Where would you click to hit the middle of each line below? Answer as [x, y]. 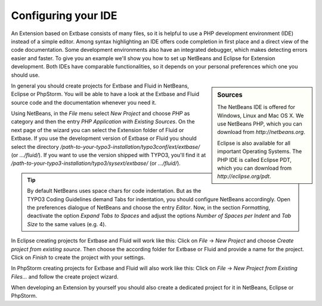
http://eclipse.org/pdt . [244, 176]
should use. [25, 75]
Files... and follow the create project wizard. [65, 276]
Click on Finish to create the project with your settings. [78, 257]
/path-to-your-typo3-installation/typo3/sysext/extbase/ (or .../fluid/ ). [96, 163]
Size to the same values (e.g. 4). [67, 224]
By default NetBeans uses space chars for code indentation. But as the [114, 191]
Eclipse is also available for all [254, 143]
